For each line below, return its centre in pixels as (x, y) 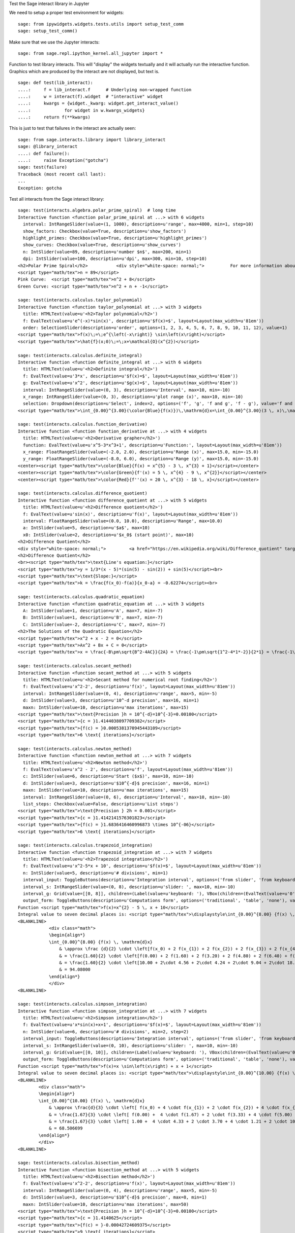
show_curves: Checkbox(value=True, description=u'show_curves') (102, 245)
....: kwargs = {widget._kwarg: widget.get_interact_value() (98, 103)
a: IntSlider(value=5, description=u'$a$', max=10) (86, 528)
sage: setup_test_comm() (48, 31)
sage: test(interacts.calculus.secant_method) (75, 666)
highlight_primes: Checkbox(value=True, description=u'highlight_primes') (115, 238)
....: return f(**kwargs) (54, 117)
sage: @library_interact (48, 146)
